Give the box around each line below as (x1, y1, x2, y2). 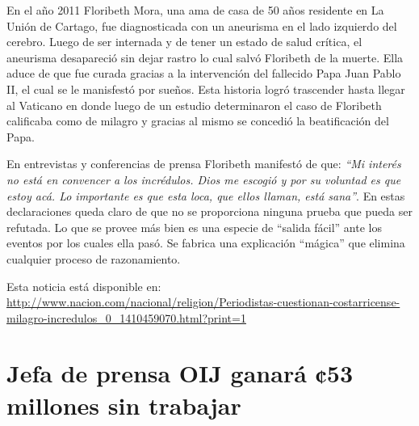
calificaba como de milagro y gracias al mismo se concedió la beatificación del (6, 112, 389, 129)
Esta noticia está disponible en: (6, 277, 161, 294)
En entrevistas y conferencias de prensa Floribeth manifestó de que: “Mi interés (6, 155, 401, 172)
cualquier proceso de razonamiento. (6, 250, 181, 267)
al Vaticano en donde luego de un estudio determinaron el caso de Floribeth (6, 96, 382, 113)
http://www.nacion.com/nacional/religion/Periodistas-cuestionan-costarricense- (6, 293, 400, 310)
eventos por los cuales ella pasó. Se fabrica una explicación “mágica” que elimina (6, 234, 405, 251)
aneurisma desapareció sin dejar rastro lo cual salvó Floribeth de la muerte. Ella (6, 49, 404, 65)
